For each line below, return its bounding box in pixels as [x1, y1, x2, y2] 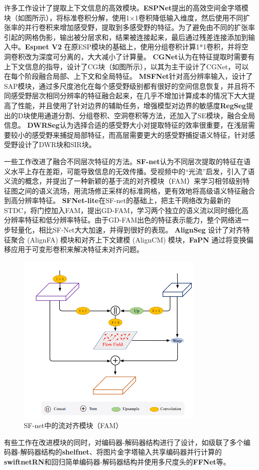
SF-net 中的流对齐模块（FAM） [24, 420, 123, 431]
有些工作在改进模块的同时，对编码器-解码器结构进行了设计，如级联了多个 [4, 437, 244, 447]
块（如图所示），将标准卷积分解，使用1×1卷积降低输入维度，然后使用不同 [4, 12, 243, 22]
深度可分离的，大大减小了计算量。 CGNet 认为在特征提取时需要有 [38, 51, 255, 61]
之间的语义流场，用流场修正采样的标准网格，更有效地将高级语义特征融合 [17, 185, 255, 196]
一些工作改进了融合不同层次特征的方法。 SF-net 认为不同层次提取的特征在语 [4, 156, 251, 166]
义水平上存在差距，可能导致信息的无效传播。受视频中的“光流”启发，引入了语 [4, 166, 255, 176]
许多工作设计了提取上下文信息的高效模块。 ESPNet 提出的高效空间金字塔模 [4, 2, 249, 12]
